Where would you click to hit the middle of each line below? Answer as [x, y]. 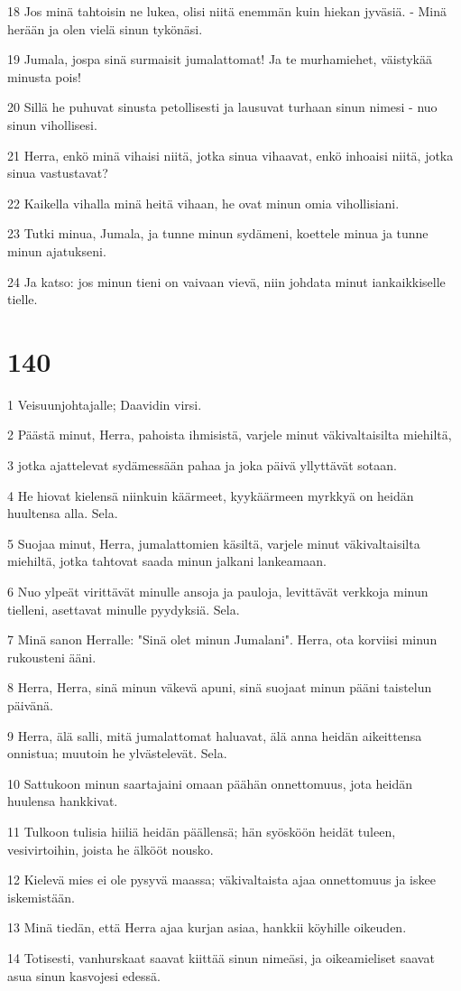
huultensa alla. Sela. [63, 513]
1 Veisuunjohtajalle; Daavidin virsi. [105, 404]
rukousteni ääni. [52, 657]
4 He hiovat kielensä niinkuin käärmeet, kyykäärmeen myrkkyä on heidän [211, 495]
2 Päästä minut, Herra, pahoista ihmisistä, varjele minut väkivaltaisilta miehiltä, [230, 435]
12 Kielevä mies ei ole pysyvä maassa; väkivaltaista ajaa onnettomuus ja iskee [221, 880]
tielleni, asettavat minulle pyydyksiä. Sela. [124, 609]
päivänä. [30, 704]
